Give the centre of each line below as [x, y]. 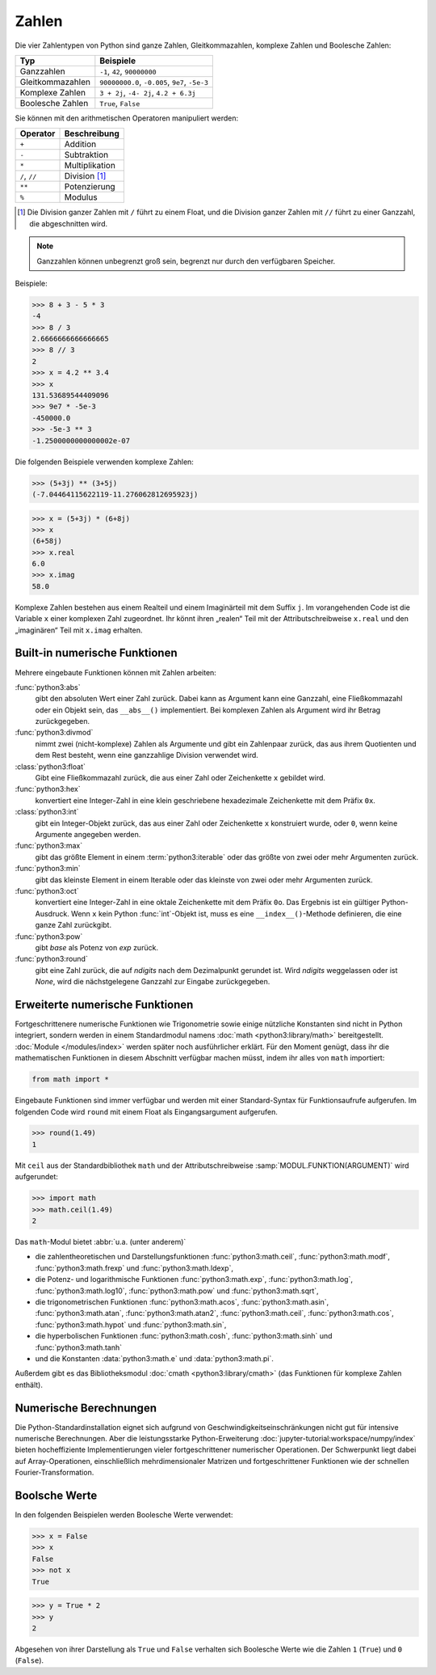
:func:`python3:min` [48, 869]
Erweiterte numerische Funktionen [104, 1004]
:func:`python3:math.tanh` [79, 1347]
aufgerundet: [36, 1177]
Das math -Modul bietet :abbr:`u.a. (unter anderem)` [101, 1242]
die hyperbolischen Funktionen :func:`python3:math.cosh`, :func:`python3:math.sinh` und [184, 1336]
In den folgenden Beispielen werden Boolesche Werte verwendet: [124, 1515]
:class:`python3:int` [47, 812]
